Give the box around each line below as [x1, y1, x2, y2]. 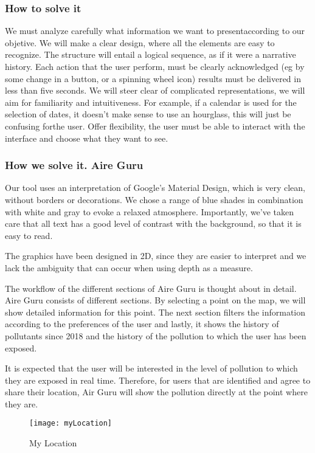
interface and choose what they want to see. [5, 131, 168, 144]
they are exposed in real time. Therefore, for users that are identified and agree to [5, 373, 311, 386]
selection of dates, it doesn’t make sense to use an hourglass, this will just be [5, 108, 291, 120]
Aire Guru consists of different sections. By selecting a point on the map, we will [5, 294, 306, 306]
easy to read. [5, 229, 53, 241]
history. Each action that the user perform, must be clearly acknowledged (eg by [5, 60, 305, 72]
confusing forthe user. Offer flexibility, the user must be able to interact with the [5, 119, 305, 132]
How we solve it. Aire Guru [5, 157, 144, 173]
